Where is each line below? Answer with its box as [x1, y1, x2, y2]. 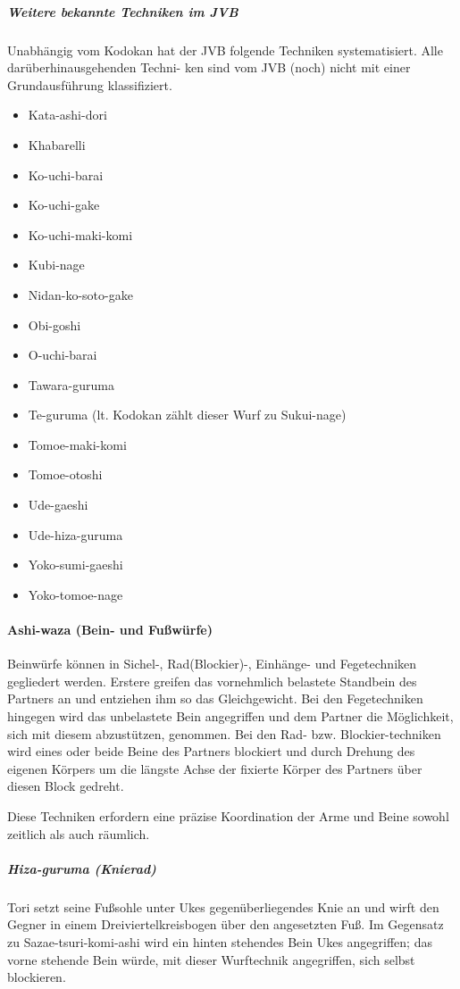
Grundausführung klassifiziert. [7, 75, 172, 94]
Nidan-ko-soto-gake [28, 285, 133, 303]
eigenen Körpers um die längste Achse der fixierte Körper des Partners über [7, 759, 422, 777]
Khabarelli [28, 135, 86, 154]
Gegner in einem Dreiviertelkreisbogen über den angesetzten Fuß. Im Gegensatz [7, 915, 444, 934]
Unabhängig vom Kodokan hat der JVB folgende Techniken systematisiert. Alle [7, 40, 443, 59]
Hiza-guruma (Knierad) [7, 859, 156, 877]
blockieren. [7, 968, 66, 986]
